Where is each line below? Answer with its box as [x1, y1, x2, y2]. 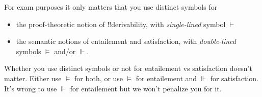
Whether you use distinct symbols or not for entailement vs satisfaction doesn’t [4, 63, 252, 74]
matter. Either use [4, 72, 62, 83]
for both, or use [74, 72, 123, 83]
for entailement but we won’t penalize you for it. [70, 83, 222, 93]
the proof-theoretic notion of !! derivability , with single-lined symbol [16, 18, 226, 29]
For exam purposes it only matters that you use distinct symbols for [4, 2, 218, 12]
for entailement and [136, 72, 197, 83]
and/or [54, 45, 76, 56]
